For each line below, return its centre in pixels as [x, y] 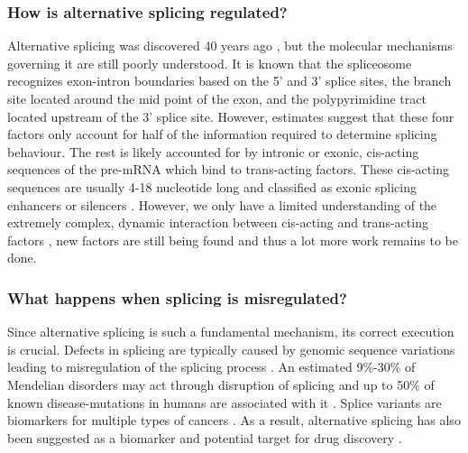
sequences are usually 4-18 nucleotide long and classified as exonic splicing [212, 186]
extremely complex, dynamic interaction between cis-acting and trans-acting [218, 222]
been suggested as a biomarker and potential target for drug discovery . [205, 437]
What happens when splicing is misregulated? [177, 297]
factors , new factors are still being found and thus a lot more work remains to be [233, 240]
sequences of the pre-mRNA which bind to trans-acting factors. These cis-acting [228, 169]
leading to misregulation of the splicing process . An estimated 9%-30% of [211, 367]
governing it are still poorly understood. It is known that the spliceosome [210, 63]
